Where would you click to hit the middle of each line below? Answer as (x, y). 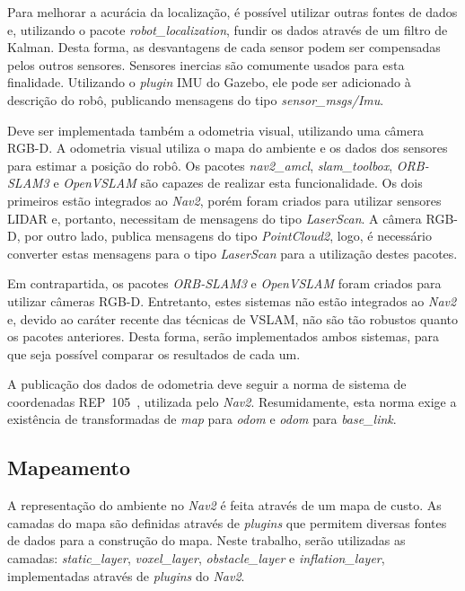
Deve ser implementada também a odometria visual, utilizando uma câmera (215, 130)
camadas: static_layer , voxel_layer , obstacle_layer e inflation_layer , (196, 558)
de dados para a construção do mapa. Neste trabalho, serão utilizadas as (206, 540)
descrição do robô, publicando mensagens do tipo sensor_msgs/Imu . (196, 99)
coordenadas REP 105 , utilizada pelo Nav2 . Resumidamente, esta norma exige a (232, 401)
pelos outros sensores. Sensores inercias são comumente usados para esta (206, 64)
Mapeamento (69, 468)
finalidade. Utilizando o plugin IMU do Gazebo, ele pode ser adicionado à (209, 82)
